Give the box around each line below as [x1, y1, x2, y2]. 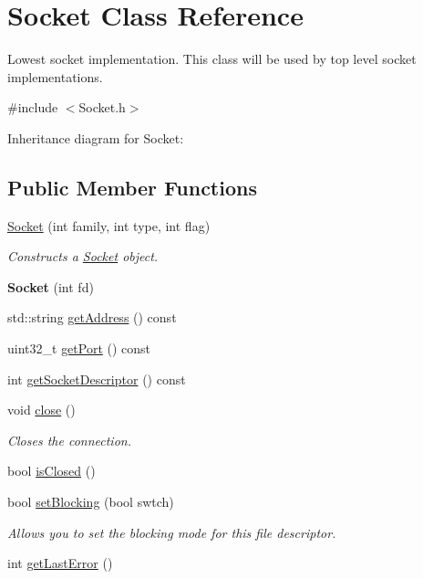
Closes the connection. [7, 430, 131, 449]
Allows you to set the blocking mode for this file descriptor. [7, 522, 336, 542]
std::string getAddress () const [7, 308, 177, 327]
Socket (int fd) [7, 277, 94, 296]
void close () [7, 400, 76, 419]
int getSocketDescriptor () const [7, 369, 186, 388]
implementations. [7, 67, 103, 86]
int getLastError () [7, 553, 113, 573]
